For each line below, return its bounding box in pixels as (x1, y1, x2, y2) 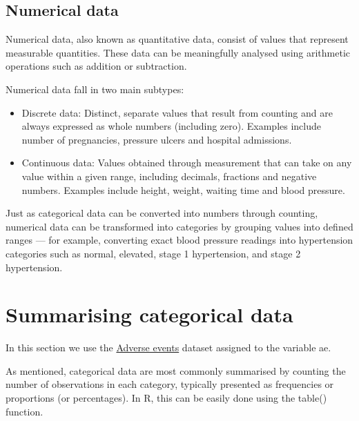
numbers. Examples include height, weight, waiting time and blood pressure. (21, 182, 345, 197)
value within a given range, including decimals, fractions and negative (21, 168, 317, 183)
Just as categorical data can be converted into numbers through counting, (6, 206, 318, 220)
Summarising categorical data (6, 300, 293, 329)
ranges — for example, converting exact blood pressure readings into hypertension (6, 233, 353, 247)
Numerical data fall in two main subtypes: (6, 81, 184, 96)
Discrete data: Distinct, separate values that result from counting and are (21, 105, 333, 119)
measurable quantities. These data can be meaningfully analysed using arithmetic (6, 45, 351, 59)
